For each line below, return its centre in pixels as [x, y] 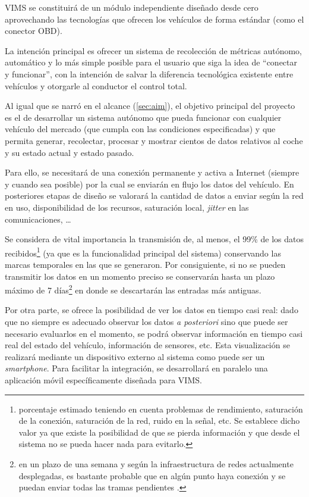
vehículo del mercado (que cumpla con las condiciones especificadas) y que [140, 129]
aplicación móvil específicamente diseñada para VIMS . [103, 379]
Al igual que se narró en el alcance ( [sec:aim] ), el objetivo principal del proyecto [150, 106]
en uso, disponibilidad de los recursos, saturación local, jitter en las [127, 207]
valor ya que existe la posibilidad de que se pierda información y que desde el [159, 432]
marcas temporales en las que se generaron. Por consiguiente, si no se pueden [145, 264]
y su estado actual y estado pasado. [70, 152]
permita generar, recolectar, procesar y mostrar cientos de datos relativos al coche [154, 140]
